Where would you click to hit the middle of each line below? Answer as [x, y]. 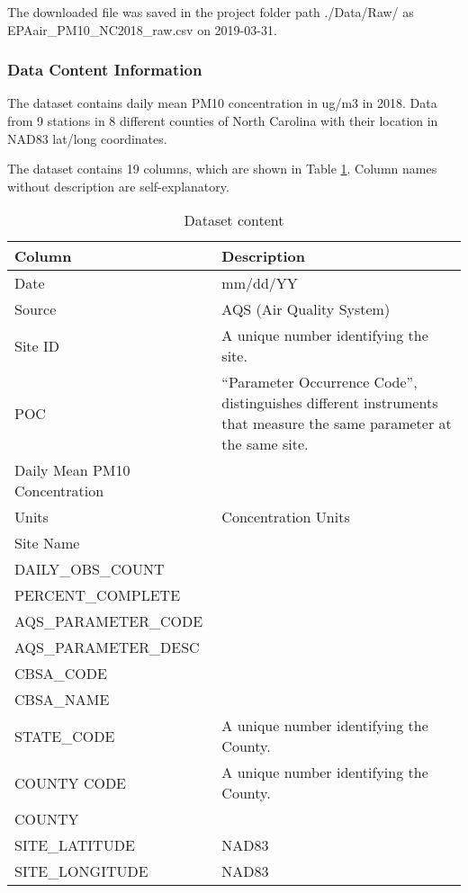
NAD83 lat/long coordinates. [87, 138]
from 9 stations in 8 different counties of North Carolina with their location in [223, 121]
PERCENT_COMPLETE [98, 595]
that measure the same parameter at [337, 424]
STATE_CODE [65, 736]
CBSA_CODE [61, 674]
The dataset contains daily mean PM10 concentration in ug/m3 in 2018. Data [222, 103]
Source [36, 309]
